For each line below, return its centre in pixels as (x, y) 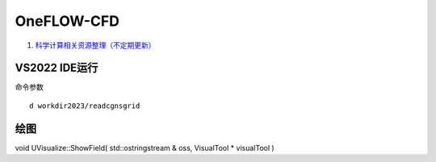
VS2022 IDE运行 (57, 68)
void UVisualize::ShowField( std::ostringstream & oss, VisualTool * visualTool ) (145, 147)
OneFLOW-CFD (67, 21)
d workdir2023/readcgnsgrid (85, 106)
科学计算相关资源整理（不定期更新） (95, 45)
